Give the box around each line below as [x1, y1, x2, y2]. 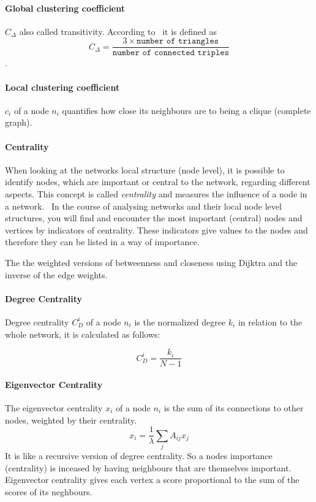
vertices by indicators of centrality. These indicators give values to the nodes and [5, 223, 308, 236]
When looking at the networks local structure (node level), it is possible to [5, 163, 285, 176]
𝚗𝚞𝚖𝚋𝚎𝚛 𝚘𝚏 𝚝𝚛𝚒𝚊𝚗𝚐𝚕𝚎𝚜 [136, 37, 219, 46]
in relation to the [238, 315, 303, 328]
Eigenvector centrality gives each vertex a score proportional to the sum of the [5, 473, 299, 486]
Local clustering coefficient [5, 80, 120, 93]
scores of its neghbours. [5, 485, 92, 498]
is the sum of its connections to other [164, 401, 304, 414]
